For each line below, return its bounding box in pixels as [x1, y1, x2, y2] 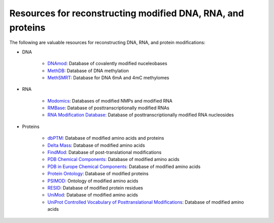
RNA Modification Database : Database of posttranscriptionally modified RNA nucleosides [47, 112, 234, 118]
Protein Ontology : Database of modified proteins [47, 171, 149, 177]
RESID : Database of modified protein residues [47, 184, 143, 190]
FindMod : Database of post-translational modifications [47, 149, 162, 155]
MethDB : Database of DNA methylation [47, 68, 129, 74]
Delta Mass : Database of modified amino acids [47, 142, 145, 148]
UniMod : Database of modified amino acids [47, 192, 138, 198]
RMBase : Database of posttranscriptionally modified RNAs [47, 105, 169, 111]
